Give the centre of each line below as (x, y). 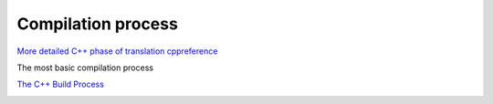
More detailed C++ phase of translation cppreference (117, 51)
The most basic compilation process (85, 68)
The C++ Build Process (61, 84)
